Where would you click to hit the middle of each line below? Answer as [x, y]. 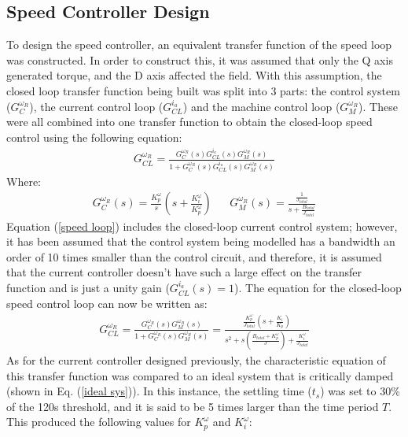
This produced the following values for [99, 422]
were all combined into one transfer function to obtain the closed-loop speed [189, 122]
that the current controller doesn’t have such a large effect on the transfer [184, 272]
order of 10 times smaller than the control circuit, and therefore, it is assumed [194, 256]
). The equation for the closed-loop [318, 288]
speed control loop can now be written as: [107, 303]
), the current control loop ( [96, 106]
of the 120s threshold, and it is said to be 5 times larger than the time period [193, 406]
